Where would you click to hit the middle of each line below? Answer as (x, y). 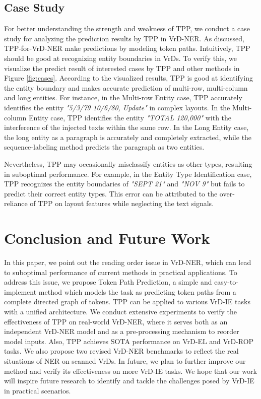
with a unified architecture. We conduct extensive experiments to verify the (120, 311)
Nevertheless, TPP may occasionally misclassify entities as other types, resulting (128, 163)
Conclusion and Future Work (107, 238)
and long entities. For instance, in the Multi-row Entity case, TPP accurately (123, 97)
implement (20, 291)
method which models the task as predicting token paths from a (137, 291)
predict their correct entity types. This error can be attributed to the (111, 193)
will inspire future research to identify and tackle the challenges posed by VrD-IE (129, 381)
